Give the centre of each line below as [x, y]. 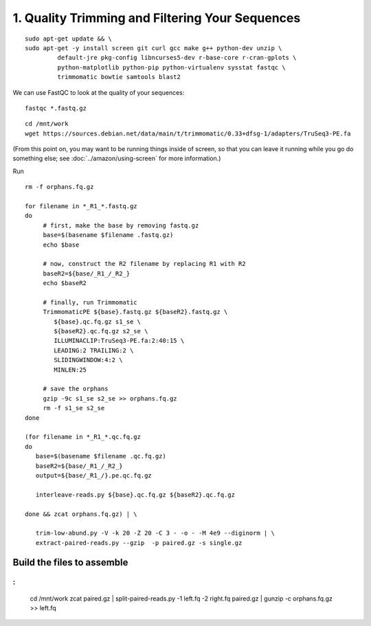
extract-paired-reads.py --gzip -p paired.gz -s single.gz [139, 543]
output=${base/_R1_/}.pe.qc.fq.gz [94, 475]
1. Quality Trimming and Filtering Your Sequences [157, 18]
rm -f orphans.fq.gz [59, 187]
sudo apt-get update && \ [69, 38]
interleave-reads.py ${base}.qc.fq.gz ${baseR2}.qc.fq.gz [135, 494]
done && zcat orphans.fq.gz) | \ [81, 514]
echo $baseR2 [65, 283]
